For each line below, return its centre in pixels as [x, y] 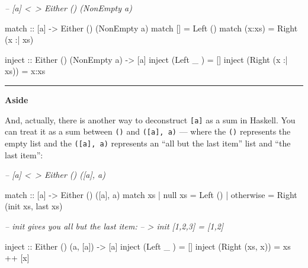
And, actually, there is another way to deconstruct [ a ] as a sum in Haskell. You [150, 119]
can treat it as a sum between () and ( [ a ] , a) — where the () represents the [148, 131]
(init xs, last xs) [34, 206]
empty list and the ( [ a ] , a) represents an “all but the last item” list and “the [148, 143]
